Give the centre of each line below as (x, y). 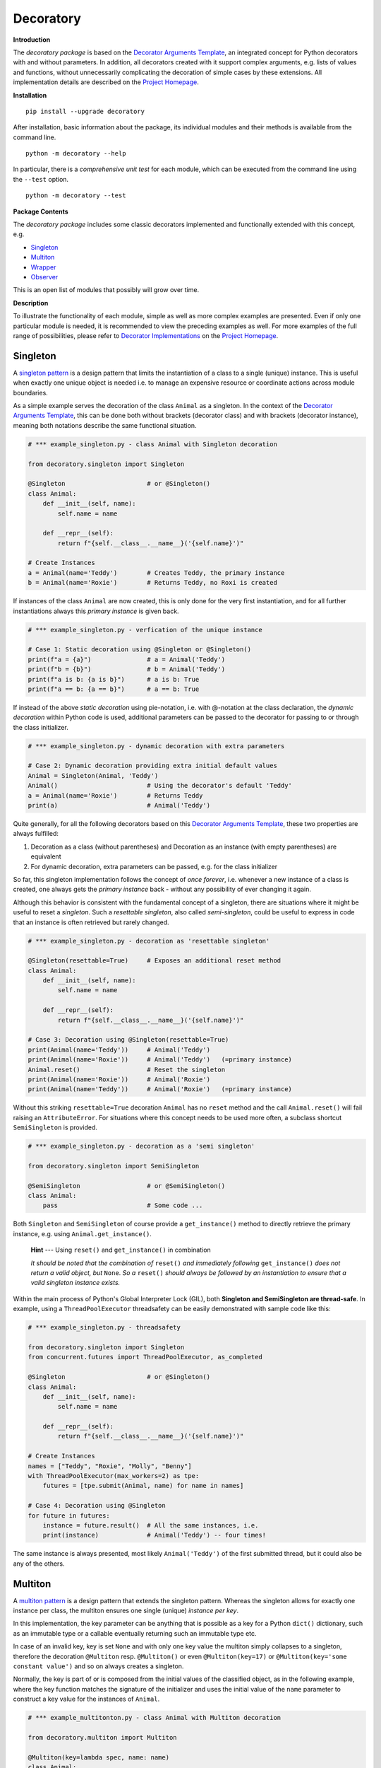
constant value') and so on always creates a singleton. (98, 1666)
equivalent (46, 856)
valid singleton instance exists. (75, 1283)
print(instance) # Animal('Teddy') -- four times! (155, 1535)
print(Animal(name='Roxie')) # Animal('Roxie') (119, 1079)
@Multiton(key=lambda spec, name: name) (98, 1757)
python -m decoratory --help (76, 153)
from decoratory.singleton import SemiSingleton (114, 1166)
